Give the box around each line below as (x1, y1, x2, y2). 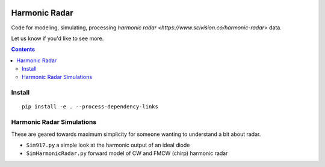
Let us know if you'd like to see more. (11, 35, 104, 42)
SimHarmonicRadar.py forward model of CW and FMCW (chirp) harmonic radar (26, 150, 228, 157)
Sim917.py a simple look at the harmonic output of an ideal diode (26, 141, 190, 148)
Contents (11, 45, 36, 53)
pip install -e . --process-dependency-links (22, 104, 159, 110)
